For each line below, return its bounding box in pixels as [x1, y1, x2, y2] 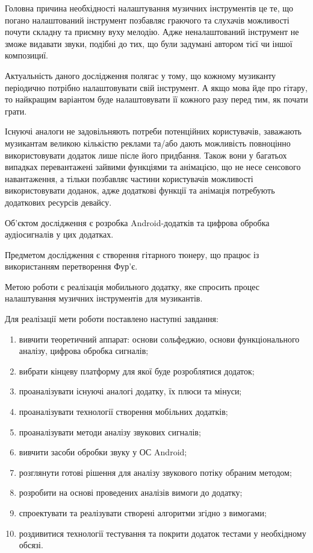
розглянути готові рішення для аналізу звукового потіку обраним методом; [19, 466, 292, 478]
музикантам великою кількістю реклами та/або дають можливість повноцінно [5, 136, 291, 149]
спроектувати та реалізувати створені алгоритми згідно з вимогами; [19, 507, 267, 519]
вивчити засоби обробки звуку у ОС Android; [19, 446, 187, 458]
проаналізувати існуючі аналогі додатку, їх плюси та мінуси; [19, 385, 242, 397]
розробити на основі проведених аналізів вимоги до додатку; [19, 486, 243, 499]
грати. [5, 104, 27, 117]
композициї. [5, 49, 48, 62]
